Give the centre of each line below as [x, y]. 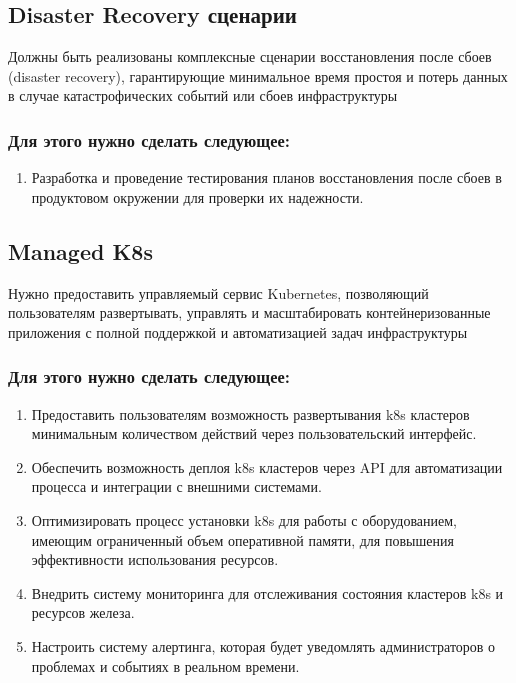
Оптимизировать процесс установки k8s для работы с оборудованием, [244, 519]
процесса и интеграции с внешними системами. [176, 486]
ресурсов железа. [83, 612]
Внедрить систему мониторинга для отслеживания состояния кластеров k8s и [267, 592]
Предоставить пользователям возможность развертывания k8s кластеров [250, 413]
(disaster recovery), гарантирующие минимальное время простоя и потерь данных [258, 75]
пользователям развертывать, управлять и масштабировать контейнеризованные [249, 312]
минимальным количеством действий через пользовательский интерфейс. [254, 433]
